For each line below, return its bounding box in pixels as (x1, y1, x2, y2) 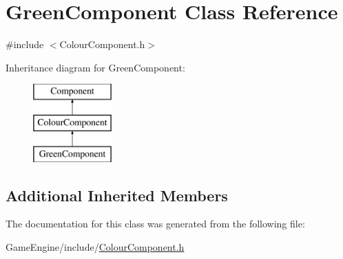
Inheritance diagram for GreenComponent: (6, 60, 185, 74)
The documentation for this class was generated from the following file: (6, 216, 305, 231)
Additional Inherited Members (6, 184, 228, 205)
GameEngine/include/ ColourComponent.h (6, 240, 185, 254)
